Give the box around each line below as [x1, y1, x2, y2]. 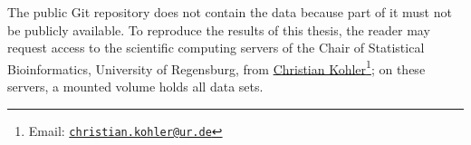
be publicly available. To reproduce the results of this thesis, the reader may [7, 20, 430, 39]
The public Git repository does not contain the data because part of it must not [7, 3, 452, 21]
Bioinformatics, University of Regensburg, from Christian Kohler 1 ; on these [7, 56, 426, 78]
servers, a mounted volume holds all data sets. [7, 77, 264, 96]
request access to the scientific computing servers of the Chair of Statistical [7, 38, 425, 57]
